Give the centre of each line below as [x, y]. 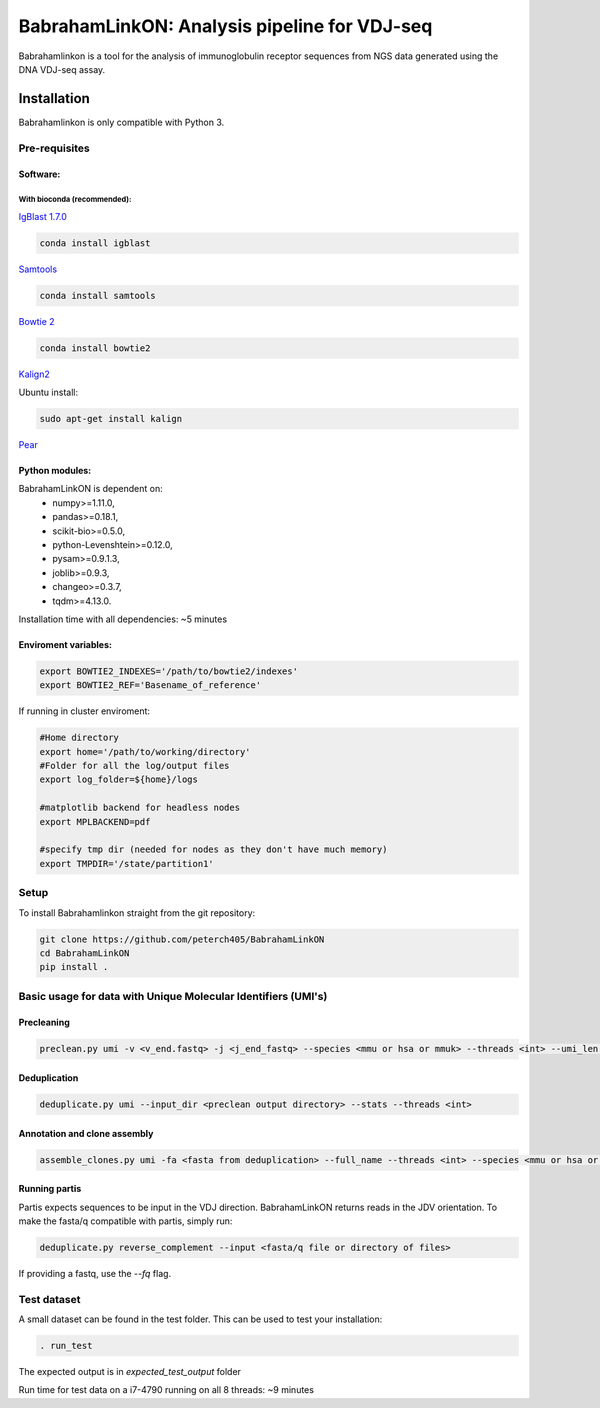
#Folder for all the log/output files [134, 766]
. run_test [66, 1346]
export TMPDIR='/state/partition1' [126, 863]
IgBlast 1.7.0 [42, 216]
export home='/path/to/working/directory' [145, 751]
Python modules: [55, 471]
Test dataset [49, 1299]
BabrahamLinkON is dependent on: [91, 489]
